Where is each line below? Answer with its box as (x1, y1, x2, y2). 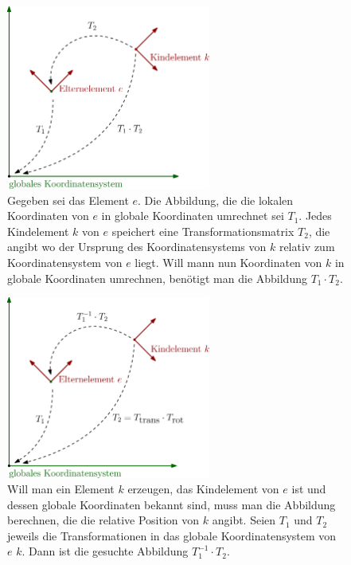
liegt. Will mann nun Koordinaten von (135, 254, 322, 271)
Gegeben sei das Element (7, 191, 129, 208)
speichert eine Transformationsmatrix (111, 222, 294, 239)
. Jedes (298, 207, 332, 224)
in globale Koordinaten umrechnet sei (101, 207, 284, 224)
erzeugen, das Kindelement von (127, 481, 279, 497)
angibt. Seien (212, 512, 276, 528)
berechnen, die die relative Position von (7, 512, 200, 528)
